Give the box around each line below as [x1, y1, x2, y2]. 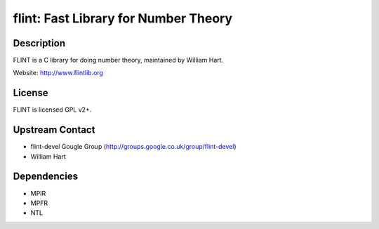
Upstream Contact [13, 124, 95, 136]
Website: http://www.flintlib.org [13, 69, 103, 77]
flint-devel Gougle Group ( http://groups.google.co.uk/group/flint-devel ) [30, 143, 237, 151]
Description [13, 37, 66, 49]
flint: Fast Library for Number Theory [13, 11, 233, 26]
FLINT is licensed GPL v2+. [13, 105, 92, 114]
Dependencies [13, 171, 79, 183]
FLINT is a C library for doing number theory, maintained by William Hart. [13, 56, 224, 65]
